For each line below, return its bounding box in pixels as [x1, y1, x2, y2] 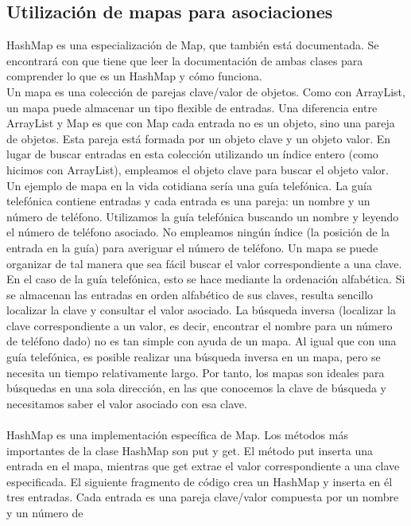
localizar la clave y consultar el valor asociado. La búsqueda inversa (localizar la [6, 302, 396, 318]
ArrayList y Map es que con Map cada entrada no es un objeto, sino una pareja [6, 115, 395, 131]
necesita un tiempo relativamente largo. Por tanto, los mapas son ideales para [6, 364, 385, 380]
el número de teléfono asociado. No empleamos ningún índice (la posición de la [6, 224, 390, 240]
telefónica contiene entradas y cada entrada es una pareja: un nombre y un [6, 193, 370, 209]
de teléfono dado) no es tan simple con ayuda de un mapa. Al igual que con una [6, 333, 397, 349]
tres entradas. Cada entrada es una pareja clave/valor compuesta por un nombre [6, 489, 399, 505]
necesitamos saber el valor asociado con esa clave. [6, 395, 247, 411]
